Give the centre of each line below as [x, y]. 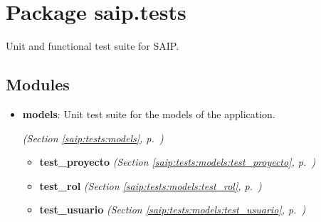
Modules [38, 84]
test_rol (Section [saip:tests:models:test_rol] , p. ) [151, 185]
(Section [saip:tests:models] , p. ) [93, 138]
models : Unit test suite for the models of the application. [149, 113]
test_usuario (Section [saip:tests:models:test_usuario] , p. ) [173, 210]
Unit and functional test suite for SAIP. [93, 46]
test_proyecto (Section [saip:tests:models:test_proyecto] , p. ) [178, 162]
